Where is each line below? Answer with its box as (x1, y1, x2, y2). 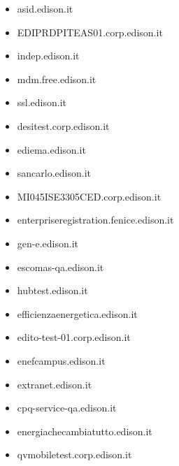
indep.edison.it (17, 48, 80, 63)
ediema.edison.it (17, 142, 86, 156)
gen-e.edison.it (17, 235, 78, 250)
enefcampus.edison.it (17, 353, 106, 367)
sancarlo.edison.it (17, 166, 92, 180)
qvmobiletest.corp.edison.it (17, 447, 132, 462)
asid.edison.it (17, 1, 73, 15)
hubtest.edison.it (17, 283, 88, 298)
